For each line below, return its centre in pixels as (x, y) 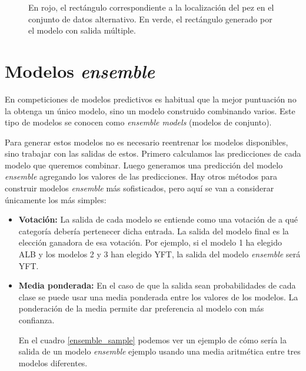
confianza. (36, 320)
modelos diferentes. (53, 362)
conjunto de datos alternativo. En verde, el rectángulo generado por (150, 19)
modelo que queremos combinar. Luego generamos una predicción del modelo (144, 165)
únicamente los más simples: (56, 199)
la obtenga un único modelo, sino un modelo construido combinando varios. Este (150, 110)
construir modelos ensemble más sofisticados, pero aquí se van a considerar (139, 188)
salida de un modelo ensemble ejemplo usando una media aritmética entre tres (159, 351)
